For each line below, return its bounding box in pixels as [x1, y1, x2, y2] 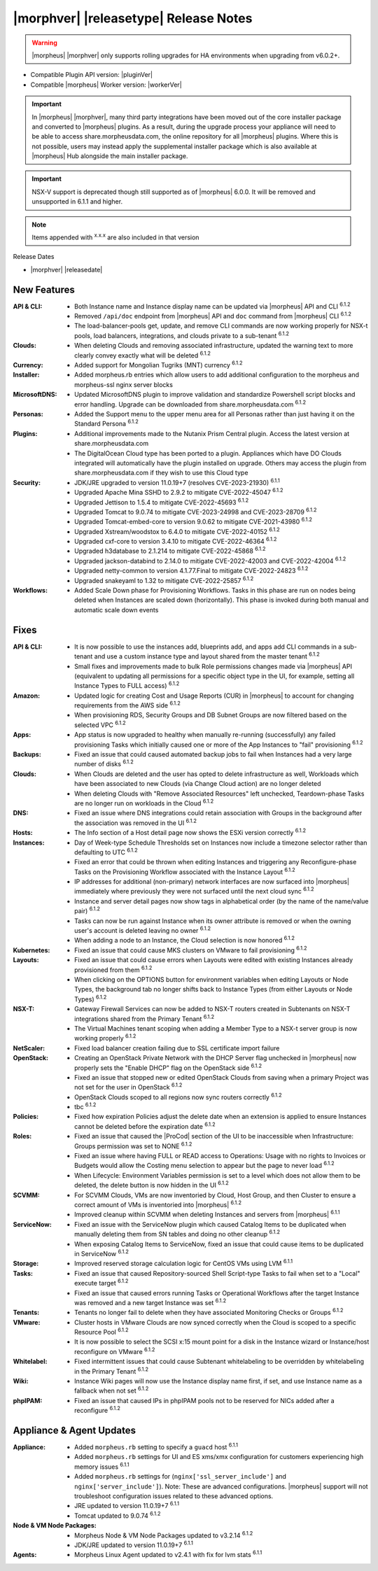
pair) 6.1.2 [74, 906, 101, 915]
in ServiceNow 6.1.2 [74, 1248, 129, 1257]
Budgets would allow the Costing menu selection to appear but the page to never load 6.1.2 [74, 1160, 335, 1170]
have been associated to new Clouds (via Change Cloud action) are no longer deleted [74, 780, 321, 788]
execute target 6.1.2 [74, 1278, 129, 1288]
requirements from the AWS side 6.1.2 [74, 700, 181, 710]
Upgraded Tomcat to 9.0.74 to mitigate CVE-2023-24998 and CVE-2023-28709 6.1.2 [74, 507, 317, 516]
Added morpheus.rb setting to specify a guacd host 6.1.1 [74, 1442, 238, 1451]
